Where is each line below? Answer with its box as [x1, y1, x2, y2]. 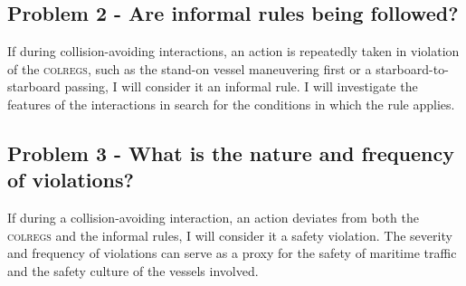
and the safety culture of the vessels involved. [7, 261, 259, 280]
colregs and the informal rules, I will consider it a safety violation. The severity [7, 225, 452, 244]
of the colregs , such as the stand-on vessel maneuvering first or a [7, 59, 372, 78]
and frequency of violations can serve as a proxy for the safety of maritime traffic [7, 243, 457, 262]
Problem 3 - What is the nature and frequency [7, 138, 455, 167]
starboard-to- [376, 59, 449, 78]
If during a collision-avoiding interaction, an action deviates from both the [7, 208, 419, 227]
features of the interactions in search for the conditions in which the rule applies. [7, 94, 455, 113]
